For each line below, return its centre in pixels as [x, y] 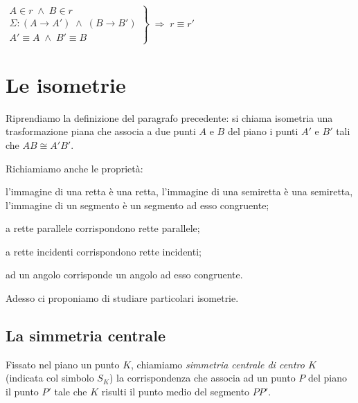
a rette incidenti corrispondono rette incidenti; [104, 251]
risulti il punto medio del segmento [176, 392]
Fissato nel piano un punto [63, 364]
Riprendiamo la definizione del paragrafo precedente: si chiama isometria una [169, 117]
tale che [71, 392]
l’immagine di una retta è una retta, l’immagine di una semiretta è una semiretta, [179, 191]
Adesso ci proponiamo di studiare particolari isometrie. [122, 298]
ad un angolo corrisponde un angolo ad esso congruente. [124, 275]
